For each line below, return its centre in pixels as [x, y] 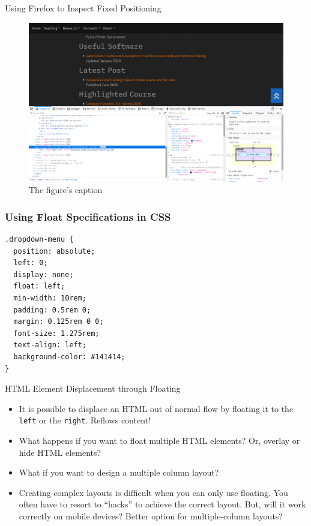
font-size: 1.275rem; [56, 333]
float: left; [39, 286]
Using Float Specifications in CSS [88, 216]
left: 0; [31, 263]
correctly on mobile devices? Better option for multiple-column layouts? [151, 516]
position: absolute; [54, 251]
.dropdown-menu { [39, 239]
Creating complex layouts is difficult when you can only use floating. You [153, 492]
